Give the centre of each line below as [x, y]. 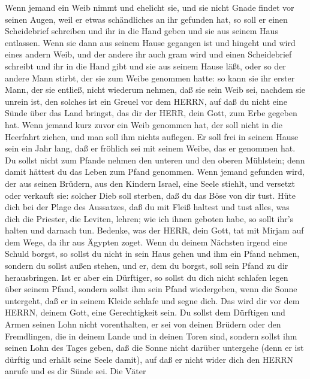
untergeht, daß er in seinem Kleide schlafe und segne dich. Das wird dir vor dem [152, 300]
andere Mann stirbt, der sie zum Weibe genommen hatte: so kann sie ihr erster [150, 78]
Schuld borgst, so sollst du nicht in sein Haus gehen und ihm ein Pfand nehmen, [152, 254]
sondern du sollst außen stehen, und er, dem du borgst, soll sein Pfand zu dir [147, 266]
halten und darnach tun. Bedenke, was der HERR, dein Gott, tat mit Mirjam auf [154, 230]
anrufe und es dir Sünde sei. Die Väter [76, 371]
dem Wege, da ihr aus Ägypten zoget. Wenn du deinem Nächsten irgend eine [146, 242]
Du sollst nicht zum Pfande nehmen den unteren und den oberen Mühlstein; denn [155, 160]
